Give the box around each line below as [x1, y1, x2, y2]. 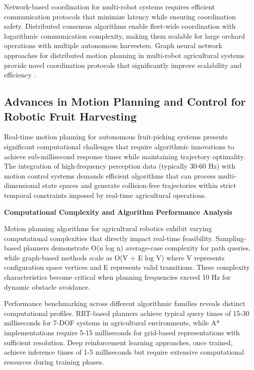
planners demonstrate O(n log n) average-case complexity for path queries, [23, 243, 251, 253]
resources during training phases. [4, 356, 104, 367]
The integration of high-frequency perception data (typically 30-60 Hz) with [4, 161, 236, 171]
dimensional [4, 180, 40, 190]
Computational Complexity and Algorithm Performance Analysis [4, 206, 233, 217]
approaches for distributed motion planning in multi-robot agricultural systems [4, 50, 245, 60]
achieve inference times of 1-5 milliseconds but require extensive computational [4, 347, 244, 357]
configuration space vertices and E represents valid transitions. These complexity [4, 262, 250, 272]
